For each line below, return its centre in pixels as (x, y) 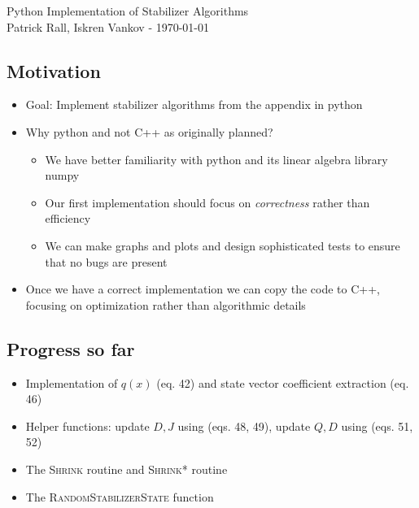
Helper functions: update (87, 426)
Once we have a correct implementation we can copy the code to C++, (203, 289)
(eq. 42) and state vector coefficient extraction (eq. (283, 382)
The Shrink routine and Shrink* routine (127, 469)
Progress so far (71, 348)
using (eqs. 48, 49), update (244, 426)
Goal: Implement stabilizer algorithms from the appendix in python (194, 104)
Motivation (54, 70)
